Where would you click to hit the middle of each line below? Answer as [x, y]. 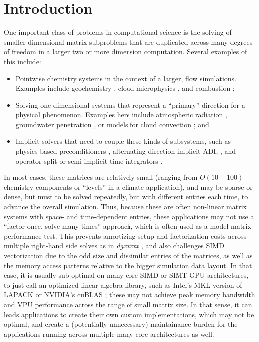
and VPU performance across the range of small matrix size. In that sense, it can [128, 304]
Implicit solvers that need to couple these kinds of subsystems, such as [123, 141]
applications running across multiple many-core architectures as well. [109, 333]
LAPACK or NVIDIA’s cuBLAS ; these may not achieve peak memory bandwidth [129, 294]
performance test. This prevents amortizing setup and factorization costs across [125, 236]
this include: [23, 61]
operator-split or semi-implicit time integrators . [89, 160]
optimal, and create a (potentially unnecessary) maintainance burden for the [121, 324]
